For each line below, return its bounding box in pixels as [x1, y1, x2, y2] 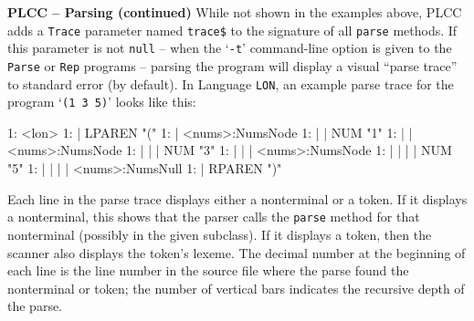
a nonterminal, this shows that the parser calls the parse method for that [7, 207, 420, 226]
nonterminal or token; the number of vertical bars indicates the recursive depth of [7, 278, 465, 297]
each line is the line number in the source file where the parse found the [7, 261, 409, 280]
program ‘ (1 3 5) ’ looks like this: [7, 92, 196, 111]
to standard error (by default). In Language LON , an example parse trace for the [7, 74, 454, 93]
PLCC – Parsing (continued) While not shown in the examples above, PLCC [7, 3, 462, 21]
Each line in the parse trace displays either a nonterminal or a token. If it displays [7, 189, 468, 208]
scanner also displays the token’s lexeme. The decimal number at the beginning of [7, 243, 466, 262]
